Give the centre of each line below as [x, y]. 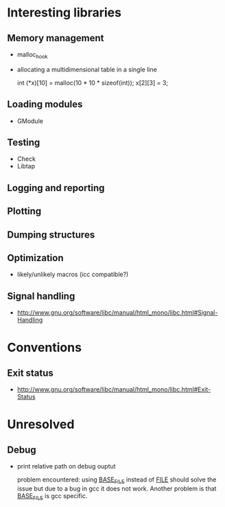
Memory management [56, 38]
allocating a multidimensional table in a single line [87, 69]
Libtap [26, 166]
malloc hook [32, 55]
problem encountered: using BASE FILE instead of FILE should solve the [117, 481]
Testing [24, 143]
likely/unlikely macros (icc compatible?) [73, 274]
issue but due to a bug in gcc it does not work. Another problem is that [117, 488]
